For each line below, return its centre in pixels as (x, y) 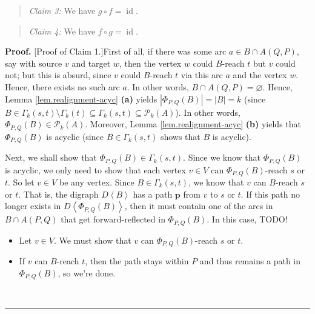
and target (91, 63)
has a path (153, 194)
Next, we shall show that (51, 157)
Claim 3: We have (62, 10)
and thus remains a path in (250, 261)
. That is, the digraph (58, 194)
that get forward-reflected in (113, 219)
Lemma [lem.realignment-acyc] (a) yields (81, 99)
